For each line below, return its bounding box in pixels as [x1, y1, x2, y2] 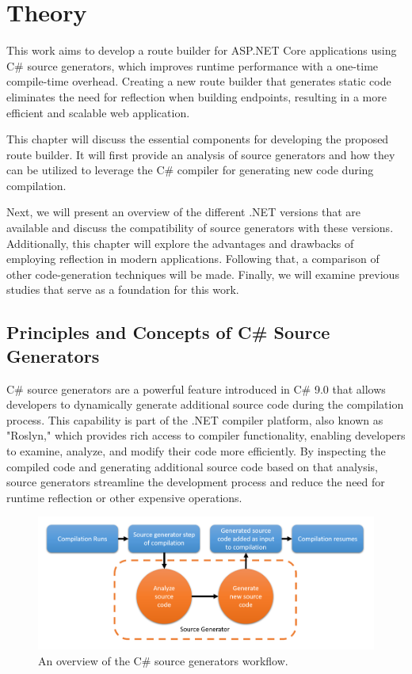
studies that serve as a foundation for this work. [6, 281, 239, 298]
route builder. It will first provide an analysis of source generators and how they [6, 146, 395, 162]
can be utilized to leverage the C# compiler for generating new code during [6, 162, 374, 178]
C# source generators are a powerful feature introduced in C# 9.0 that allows [6, 380, 386, 397]
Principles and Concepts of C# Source [6, 320, 330, 345]
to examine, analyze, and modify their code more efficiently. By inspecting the [6, 443, 386, 459]
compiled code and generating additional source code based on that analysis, [6, 458, 379, 474]
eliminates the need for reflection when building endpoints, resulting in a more [6, 88, 387, 105]
